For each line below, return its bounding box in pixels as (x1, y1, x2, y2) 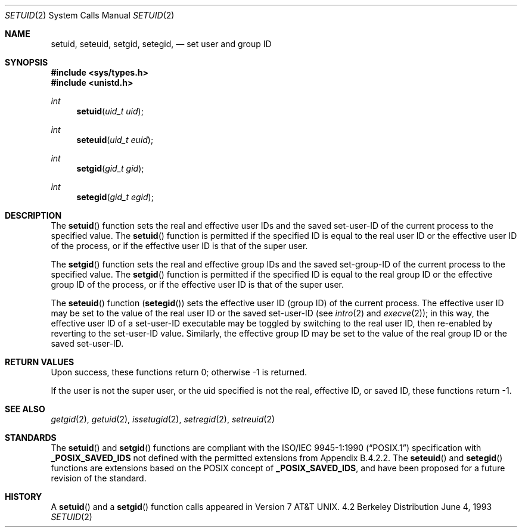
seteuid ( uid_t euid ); (76, 135, 154, 145)
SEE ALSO (5, 404, 45, 414)
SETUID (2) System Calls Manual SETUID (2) (5, 10, 175, 20)
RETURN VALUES (5, 357, 74, 367)
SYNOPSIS (5, 57, 48, 67)
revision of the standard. (51, 473, 147, 483)
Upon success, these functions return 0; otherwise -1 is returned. (51, 367, 307, 377)
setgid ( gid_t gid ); (76, 163, 144, 173)
